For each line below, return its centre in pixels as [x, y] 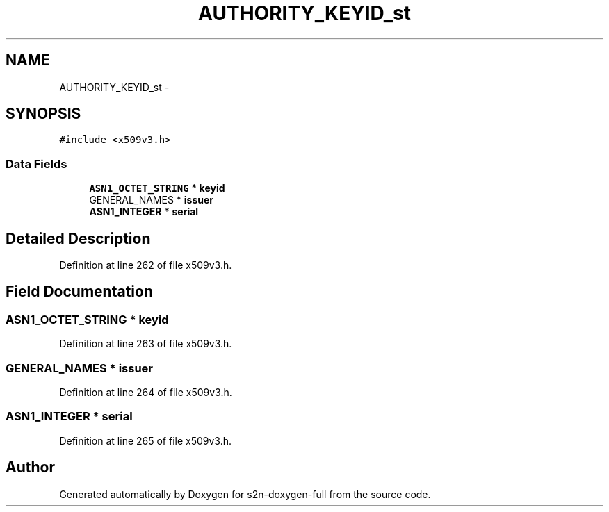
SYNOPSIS [43, 114]
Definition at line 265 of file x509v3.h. [146, 440]
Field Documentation [79, 292]
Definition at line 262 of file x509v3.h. [146, 265]
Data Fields [36, 164]
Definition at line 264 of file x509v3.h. [146, 392]
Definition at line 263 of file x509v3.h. [146, 344]
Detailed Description [78, 238]
